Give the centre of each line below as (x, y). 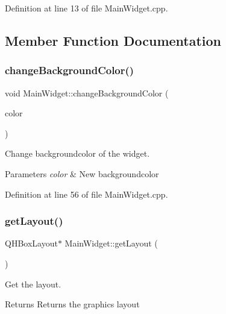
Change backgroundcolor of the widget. (77, 153)
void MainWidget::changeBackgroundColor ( (87, 93)
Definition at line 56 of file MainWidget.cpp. (86, 194)
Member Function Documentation (113, 40)
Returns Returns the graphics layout (72, 304)
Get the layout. (33, 284)
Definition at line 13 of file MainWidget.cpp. (86, 8)
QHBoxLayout (31, 243)
